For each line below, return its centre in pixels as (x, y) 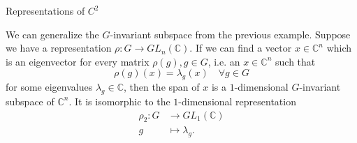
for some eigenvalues (49, 87)
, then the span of (161, 87)
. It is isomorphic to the (119, 101)
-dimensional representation (237, 101)
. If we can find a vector (241, 48)
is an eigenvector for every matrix (78, 61)
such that (296, 61)
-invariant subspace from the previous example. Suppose (230, 34)
